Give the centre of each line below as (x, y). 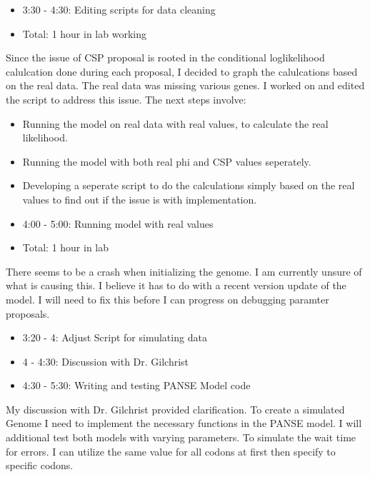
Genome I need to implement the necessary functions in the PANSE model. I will (184, 423)
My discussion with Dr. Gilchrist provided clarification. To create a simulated (175, 409)
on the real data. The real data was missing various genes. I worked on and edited (185, 85)
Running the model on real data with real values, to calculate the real (175, 123)
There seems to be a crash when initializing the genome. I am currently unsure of (184, 271)
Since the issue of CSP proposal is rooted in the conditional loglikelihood (165, 57)
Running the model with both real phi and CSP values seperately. (167, 161)
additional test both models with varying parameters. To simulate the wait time (181, 437)
